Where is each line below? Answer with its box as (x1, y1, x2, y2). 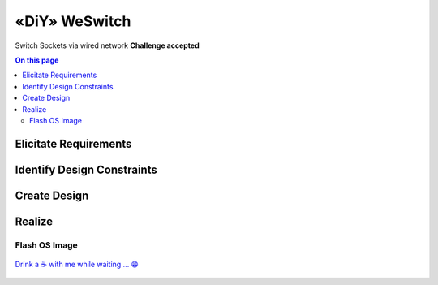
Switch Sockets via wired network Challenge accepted (15, 41, 200, 50)
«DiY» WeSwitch (15, 12, 131, 30)
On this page (15, 55, 59, 65)
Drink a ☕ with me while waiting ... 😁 (15, 259, 140, 269)
